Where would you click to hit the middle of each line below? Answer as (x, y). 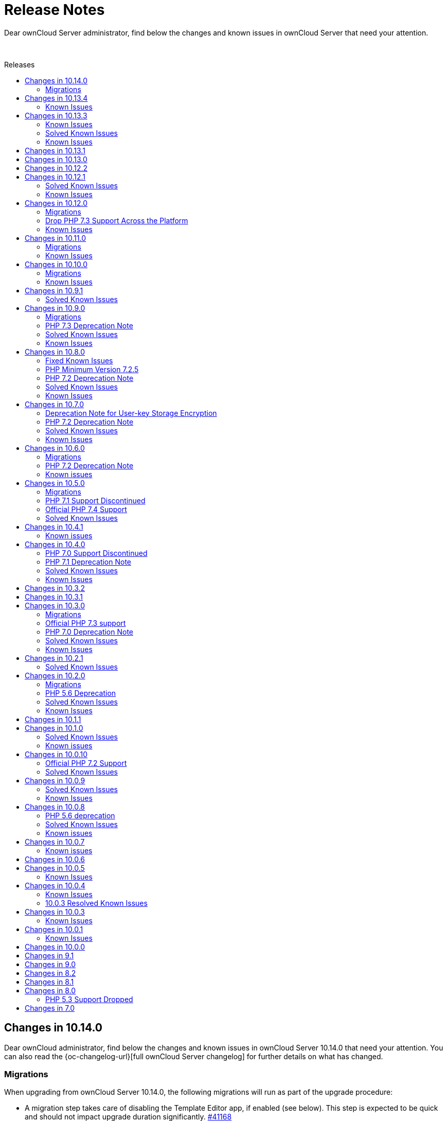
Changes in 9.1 (49, 955)
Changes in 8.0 (50, 990)
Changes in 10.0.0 (55, 947)
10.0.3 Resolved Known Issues (96, 903)
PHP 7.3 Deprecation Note (89, 325)
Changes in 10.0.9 (55, 780)
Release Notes (55, 10)
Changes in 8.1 (49, 982)
